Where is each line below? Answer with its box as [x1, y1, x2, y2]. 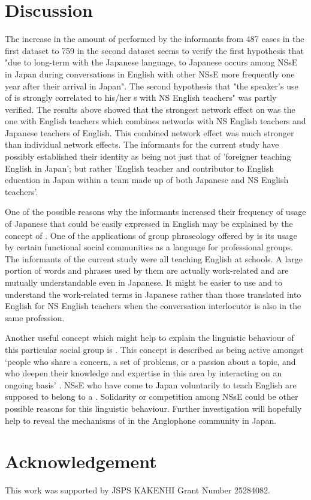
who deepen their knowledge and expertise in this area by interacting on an [5, 367, 282, 379]
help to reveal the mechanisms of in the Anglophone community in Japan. [5, 414, 277, 426]
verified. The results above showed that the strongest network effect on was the [5, 103, 295, 115]
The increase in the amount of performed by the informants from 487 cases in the [5, 32, 304, 45]
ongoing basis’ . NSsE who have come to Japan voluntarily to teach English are [5, 378, 297, 391]
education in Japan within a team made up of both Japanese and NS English [5, 173, 289, 186]
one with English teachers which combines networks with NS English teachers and [5, 115, 306, 127]
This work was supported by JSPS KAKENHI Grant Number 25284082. [5, 484, 270, 496]
